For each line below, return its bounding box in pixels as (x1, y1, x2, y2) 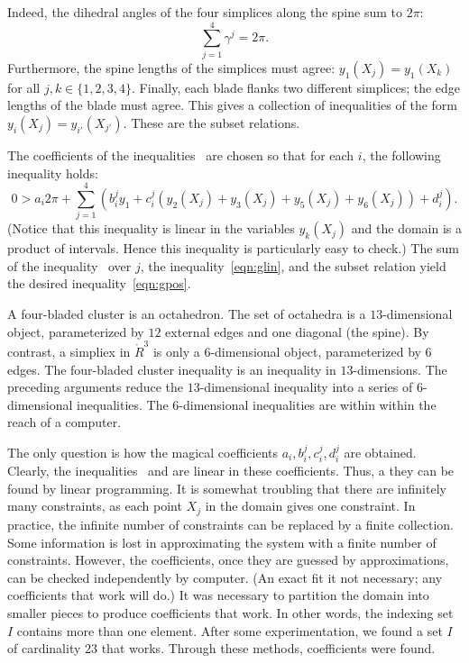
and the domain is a (351, 219, 462, 238)
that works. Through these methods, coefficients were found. (101, 639, 436, 658)
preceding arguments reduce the (7, 377, 184, 396)
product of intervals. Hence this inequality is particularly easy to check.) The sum (7, 239, 460, 258)
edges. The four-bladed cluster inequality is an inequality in (7, 359, 336, 378)
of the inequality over (7, 256, 132, 275)
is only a (152, 341, 200, 360)
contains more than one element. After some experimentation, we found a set (16, 621, 443, 640)
